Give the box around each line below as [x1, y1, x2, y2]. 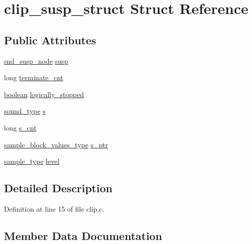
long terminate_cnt [4, 72, 64, 83]
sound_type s [4, 106, 46, 116]
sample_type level [4, 156, 60, 166]
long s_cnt [4, 122, 37, 132]
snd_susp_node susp [4, 55, 69, 66]
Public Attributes [4, 32, 96, 47]
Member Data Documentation [4, 228, 163, 243]
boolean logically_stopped [4, 89, 84, 99]
